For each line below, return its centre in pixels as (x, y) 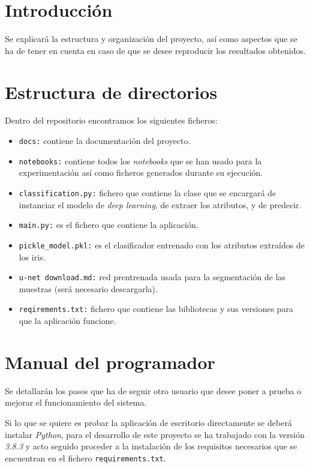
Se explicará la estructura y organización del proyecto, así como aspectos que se (151, 39)
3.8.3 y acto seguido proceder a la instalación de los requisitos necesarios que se (151, 446)
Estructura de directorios (111, 91)
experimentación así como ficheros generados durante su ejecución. (141, 172)
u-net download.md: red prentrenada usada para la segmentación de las (152, 277)
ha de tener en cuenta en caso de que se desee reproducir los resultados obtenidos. (155, 50)
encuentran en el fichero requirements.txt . (85, 457)
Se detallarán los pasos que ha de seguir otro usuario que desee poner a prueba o (153, 390)
